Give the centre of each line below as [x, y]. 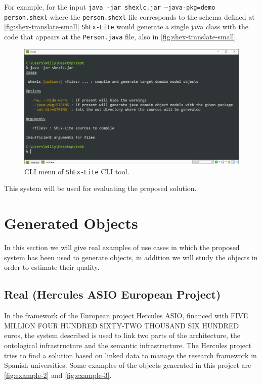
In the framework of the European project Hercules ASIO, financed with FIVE [126, 316]
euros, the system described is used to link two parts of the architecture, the [122, 335]
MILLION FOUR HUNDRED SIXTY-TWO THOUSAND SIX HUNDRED [122, 325]
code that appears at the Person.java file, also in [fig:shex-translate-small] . [121, 36]
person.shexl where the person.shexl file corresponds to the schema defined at [129, 16]
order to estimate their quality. [52, 267]
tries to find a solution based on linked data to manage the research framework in [130, 355]
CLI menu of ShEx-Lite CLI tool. [77, 171]
